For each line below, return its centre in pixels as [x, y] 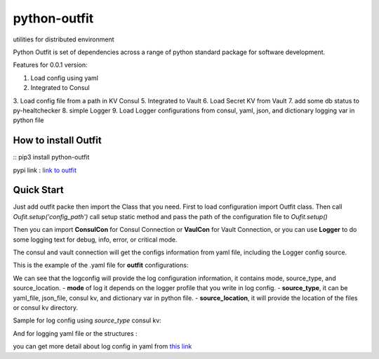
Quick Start [38, 190]
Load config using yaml [64, 78]
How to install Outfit [57, 141]
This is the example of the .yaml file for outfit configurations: [101, 265]
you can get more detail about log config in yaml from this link [102, 346]
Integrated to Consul [60, 88]
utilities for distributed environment [64, 39]
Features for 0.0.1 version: [50, 65]
